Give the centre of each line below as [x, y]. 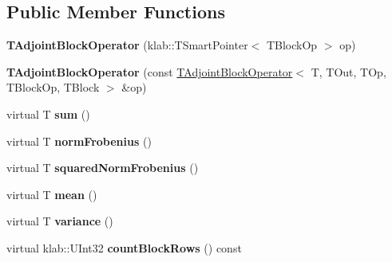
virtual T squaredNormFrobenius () [103, 168]
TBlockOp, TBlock [53, 87]
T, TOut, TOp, [348, 71]
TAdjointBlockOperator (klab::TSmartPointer [127, 45]
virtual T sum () [48, 113]
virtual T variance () [60, 221]
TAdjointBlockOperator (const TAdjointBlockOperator [150, 71]
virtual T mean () [52, 194]
